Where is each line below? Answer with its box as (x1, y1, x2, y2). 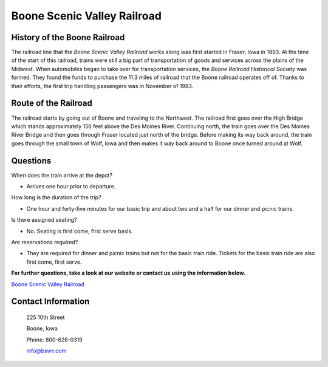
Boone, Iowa (26, 325, 58, 332)
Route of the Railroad (11, 98, 92, 109)
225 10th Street (26, 314, 65, 321)
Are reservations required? (11, 238, 78, 245)
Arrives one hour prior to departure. (26, 183, 116, 190)
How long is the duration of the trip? (11, 194, 101, 201)
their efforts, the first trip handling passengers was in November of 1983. (11, 82, 194, 89)
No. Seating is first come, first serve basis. (26, 227, 133, 235)
